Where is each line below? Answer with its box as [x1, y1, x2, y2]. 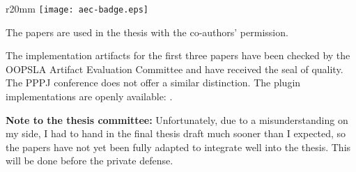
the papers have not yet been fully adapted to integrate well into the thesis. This [6, 139, 351, 154]
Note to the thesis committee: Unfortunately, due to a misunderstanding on [6, 112, 348, 127]
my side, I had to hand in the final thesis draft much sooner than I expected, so [6, 126, 346, 141]
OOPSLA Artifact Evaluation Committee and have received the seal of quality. [6, 61, 343, 76]
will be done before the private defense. [6, 153, 173, 168]
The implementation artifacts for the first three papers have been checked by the [6, 48, 350, 63]
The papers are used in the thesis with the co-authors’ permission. [6, 24, 288, 39]
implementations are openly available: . [6, 89, 173, 104]
